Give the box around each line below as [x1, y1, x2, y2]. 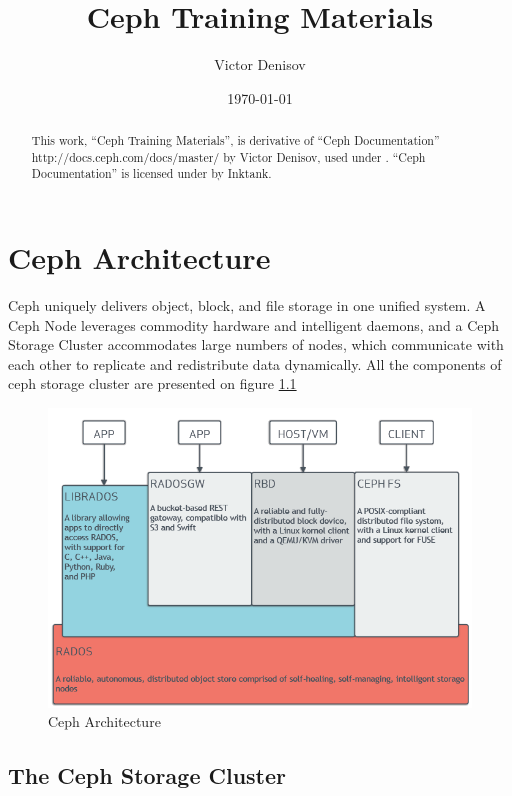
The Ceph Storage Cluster [8, 760, 286, 791]
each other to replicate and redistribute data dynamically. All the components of [8, 353, 502, 374]
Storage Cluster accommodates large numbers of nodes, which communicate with [8, 334, 504, 355]
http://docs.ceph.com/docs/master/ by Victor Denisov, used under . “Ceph [31, 148, 426, 165]
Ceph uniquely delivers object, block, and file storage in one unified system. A [8, 295, 486, 316]
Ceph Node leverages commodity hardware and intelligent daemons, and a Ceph [8, 314, 500, 335]
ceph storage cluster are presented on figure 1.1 [8, 373, 297, 394]
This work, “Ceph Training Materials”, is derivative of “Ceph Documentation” [31, 132, 440, 149]
